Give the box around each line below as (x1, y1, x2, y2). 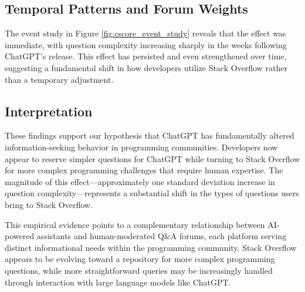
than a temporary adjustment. (5, 73, 114, 85)
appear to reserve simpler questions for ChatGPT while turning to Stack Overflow (5, 152, 300, 165)
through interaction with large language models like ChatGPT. (5, 276, 231, 288)
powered (5, 230, 35, 242)
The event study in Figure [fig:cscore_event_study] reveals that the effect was (5, 27, 286, 39)
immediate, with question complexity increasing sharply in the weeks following (5, 38, 287, 51)
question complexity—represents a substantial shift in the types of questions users (5, 187, 299, 199)
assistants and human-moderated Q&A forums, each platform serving (36, 230, 287, 242)
